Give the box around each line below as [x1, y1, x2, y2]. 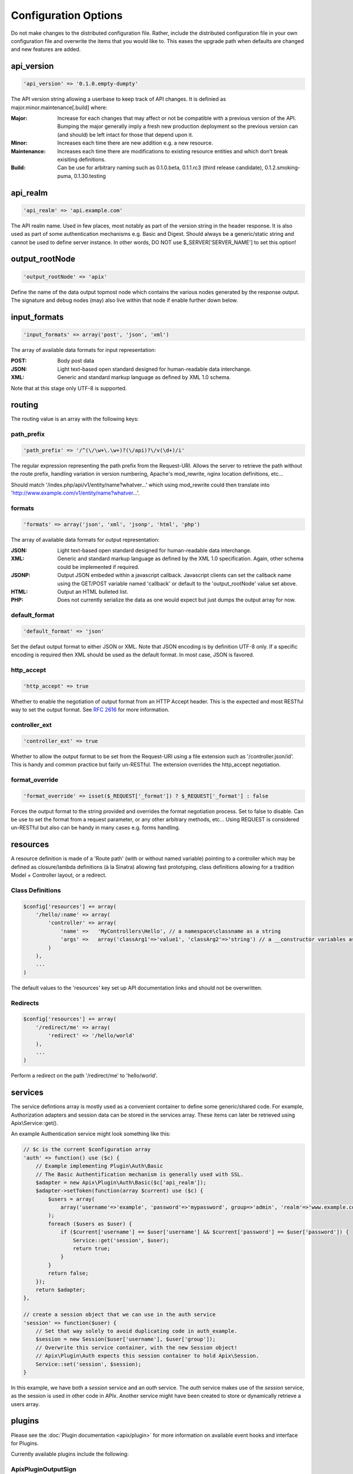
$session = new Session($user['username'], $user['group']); [35, 1336, 216, 1343]
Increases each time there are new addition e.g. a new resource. [57, 139, 214, 147]
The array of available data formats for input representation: [11, 346, 156, 353]
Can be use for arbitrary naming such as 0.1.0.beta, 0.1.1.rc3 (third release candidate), [57, 164, 264, 171]
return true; [72, 1245, 111, 1252]
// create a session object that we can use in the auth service [23, 1311, 216, 1318]
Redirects [11, 999, 39, 1007]
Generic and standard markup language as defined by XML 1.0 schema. [57, 374, 231, 381]
